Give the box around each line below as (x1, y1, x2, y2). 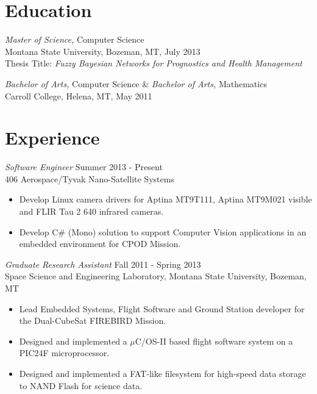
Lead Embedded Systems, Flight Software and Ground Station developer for (19, 302, 305, 315)
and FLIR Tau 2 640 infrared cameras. (19, 205, 164, 217)
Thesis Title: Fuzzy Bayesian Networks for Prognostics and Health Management (5, 57, 302, 70)
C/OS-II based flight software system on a (135, 334, 293, 347)
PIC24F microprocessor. (19, 346, 110, 359)
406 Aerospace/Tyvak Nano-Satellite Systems (5, 172, 174, 185)
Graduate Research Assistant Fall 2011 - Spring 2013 (5, 257, 201, 270)
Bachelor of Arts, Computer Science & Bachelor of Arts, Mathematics (5, 77, 267, 90)
